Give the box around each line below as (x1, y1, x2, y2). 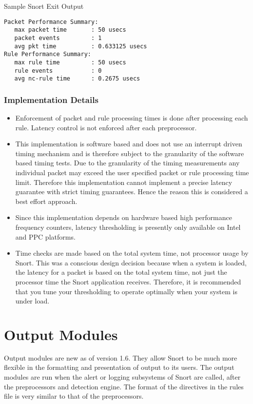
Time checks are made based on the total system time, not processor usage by (15, 248, 249, 258)
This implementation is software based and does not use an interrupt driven (15, 139, 242, 149)
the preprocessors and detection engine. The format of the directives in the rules (4, 381, 244, 391)
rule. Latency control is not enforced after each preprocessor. (15, 122, 197, 132)
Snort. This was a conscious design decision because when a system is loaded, (15, 257, 247, 267)
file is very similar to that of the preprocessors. (4, 391, 144, 401)
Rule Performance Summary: (4, 51, 91, 58)
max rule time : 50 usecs (14, 59, 126, 66)
